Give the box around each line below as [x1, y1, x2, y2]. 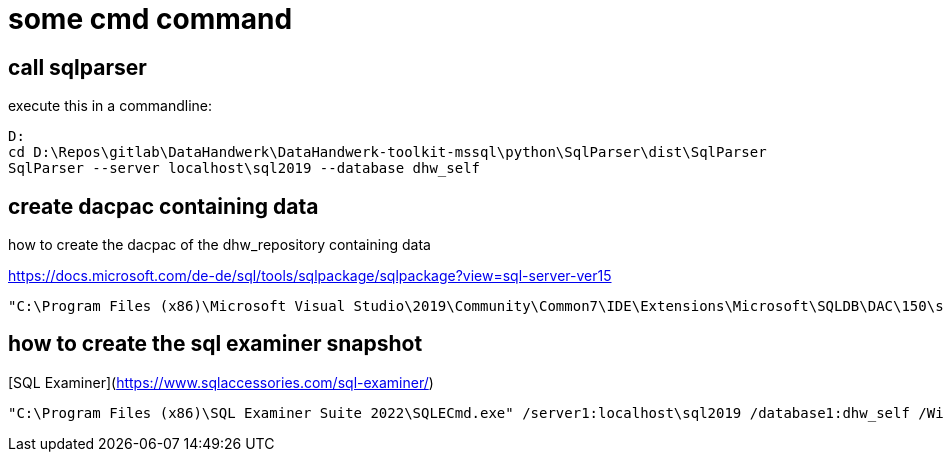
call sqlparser [8, 54, 147, 80]
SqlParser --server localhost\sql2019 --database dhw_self [8, 160, 481, 177]
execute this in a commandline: [8, 97, 213, 115]
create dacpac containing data [8, 193, 319, 219]
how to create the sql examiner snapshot [8, 331, 423, 357]
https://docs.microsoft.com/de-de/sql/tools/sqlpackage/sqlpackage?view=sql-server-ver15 [8, 267, 612, 285]
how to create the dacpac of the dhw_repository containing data [8, 236, 431, 254]
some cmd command [8, 2, 293, 36]
